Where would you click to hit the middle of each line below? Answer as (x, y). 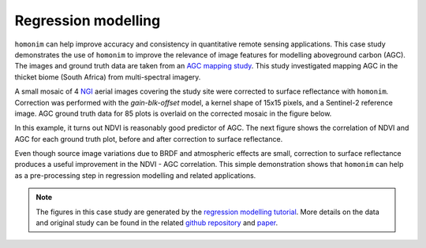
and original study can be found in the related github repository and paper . (157, 223)
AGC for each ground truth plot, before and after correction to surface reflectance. (149, 139)
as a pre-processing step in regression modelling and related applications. (135, 175)
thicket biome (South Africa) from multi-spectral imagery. (108, 77)
